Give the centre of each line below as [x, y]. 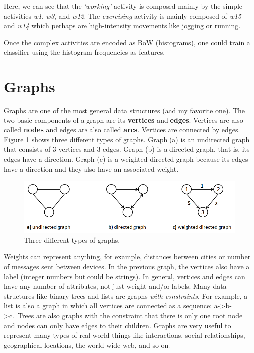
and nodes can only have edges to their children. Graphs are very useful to [118, 325]
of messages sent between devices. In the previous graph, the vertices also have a [127, 266]
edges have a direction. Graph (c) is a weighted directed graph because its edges [126, 159]
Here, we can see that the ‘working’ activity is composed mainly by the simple [123, 6]
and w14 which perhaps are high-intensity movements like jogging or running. [122, 26]
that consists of [27, 149]
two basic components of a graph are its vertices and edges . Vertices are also [124, 120]
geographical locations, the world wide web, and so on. [87, 344]
